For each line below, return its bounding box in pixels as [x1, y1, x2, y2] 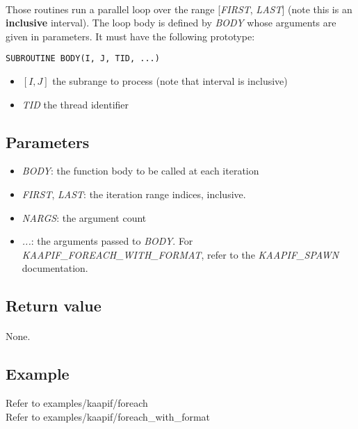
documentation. [22, 261, 88, 275]
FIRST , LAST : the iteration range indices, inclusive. [22, 187, 246, 202]
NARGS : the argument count [22, 210, 147, 225]
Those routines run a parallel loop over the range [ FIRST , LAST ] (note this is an [6, 1, 352, 16]
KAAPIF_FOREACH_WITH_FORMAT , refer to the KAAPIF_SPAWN [22, 247, 339, 261]
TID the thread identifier [22, 97, 129, 111]
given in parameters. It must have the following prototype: [6, 29, 255, 43]
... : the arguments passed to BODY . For [22, 234, 193, 248]
